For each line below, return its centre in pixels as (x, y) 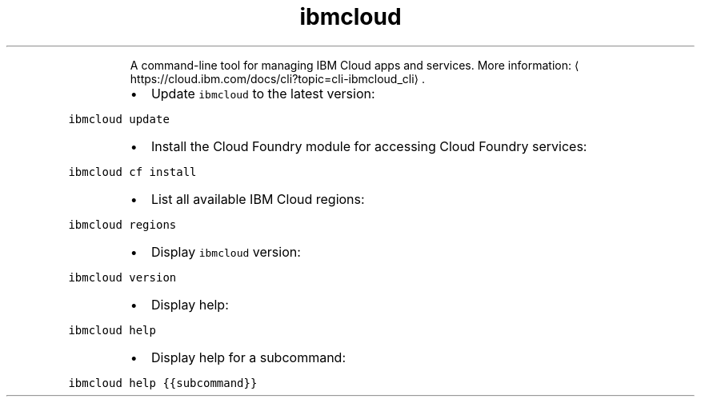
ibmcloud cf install (132, 172)
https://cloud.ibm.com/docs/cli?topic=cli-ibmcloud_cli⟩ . (278, 78)
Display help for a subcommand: (248, 357)
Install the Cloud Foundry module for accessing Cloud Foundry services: (369, 146)
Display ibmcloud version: (226, 251)
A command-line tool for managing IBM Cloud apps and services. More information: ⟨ (355, 65)
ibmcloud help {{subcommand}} (163, 383)
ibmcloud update (119, 119)
